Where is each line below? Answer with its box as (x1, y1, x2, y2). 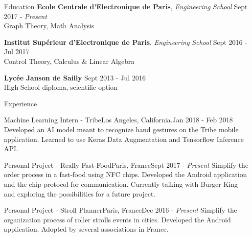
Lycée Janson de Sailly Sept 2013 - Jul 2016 (4, 72, 146, 82)
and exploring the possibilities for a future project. (4, 188, 156, 198)
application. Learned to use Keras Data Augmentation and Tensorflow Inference (4, 134, 244, 144)
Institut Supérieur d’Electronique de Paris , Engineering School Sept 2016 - (4, 37, 247, 47)
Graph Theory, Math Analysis (4, 20, 94, 31)
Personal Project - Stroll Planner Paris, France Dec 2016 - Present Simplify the (4, 205, 237, 215)
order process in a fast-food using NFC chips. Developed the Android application (4, 169, 247, 179)
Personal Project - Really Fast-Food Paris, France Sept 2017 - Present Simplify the (4, 159, 249, 170)
